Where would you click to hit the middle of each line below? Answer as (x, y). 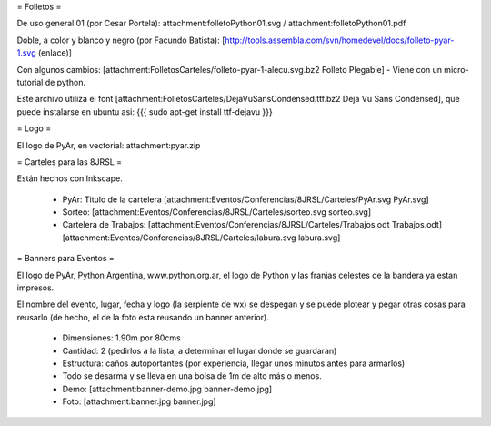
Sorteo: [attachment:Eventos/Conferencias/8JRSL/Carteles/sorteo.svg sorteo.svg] (217, 212)
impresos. (35, 288)
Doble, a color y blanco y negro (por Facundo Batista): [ (121, 40)
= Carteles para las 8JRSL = (70, 162)
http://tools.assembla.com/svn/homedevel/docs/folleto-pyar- (339, 40)
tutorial (30, 82)
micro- (456, 69)
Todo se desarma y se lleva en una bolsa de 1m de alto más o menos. (192, 376)
